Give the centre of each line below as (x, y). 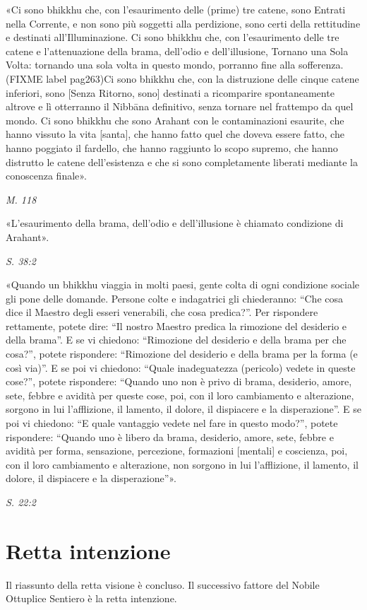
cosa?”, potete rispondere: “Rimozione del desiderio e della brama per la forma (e (182, 354)
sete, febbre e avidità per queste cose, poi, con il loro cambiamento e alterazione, (180, 395)
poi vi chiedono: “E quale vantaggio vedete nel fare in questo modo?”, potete (172, 423)
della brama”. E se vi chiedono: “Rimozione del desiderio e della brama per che (176, 340)
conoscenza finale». (46, 176)
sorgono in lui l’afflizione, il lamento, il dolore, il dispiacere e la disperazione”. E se (183, 409)
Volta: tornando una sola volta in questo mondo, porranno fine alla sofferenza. (175, 65)
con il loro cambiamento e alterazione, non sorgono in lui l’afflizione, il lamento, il (182, 464)
